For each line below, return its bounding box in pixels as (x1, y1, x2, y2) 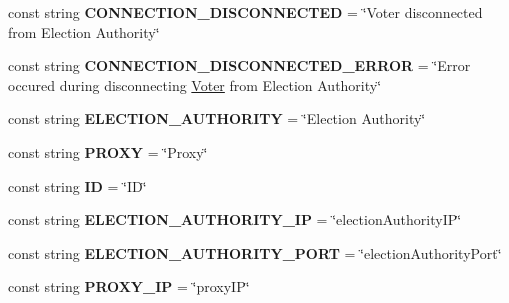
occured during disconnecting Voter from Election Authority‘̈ (8, 74, 382, 95)
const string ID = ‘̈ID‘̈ (8, 175, 147, 196)
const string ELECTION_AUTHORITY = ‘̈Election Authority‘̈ (8, 108, 426, 129)
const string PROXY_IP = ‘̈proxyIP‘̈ (8, 276, 250, 297)
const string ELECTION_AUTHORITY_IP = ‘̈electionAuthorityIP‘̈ (8, 209, 462, 230)
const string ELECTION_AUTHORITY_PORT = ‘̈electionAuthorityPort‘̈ (8, 242, 502, 263)
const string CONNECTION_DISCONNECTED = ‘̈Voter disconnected (8, 2, 483, 22)
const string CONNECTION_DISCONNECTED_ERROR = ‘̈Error (8, 55, 471, 76)
